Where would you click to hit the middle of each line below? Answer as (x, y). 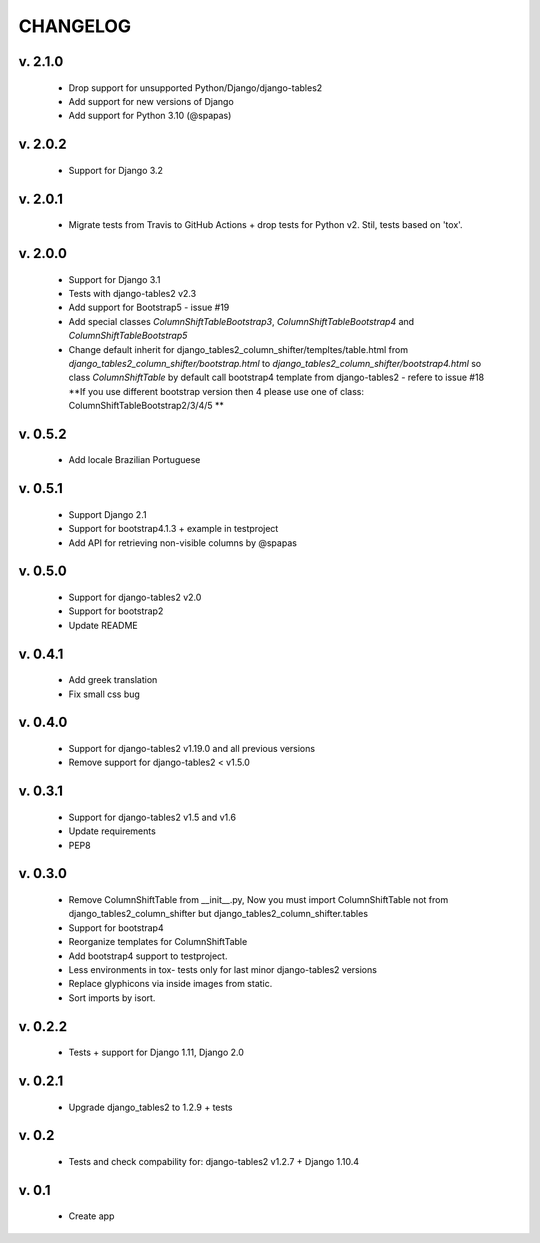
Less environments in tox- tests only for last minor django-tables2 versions (222, 969)
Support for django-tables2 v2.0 (135, 597)
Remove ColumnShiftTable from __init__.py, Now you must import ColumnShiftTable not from (258, 900)
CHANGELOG (75, 26)
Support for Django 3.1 (114, 279)
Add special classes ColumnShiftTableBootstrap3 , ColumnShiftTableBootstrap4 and (241, 321)
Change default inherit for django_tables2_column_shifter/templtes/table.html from (238, 349)
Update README (103, 625)
